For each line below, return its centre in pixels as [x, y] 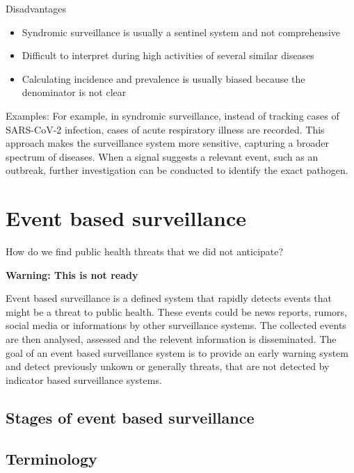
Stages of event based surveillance [130, 417]
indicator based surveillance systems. [84, 379]
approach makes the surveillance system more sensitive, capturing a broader [167, 143]
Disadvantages [36, 8]
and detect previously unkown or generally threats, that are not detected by [168, 366]
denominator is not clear [74, 92]
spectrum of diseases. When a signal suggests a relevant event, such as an [162, 156]
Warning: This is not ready [72, 274]
